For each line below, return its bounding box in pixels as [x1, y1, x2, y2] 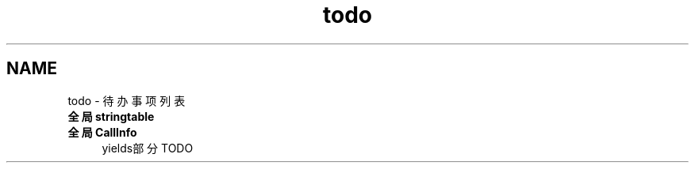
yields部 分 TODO [102, 141, 194, 155]
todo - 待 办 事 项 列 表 [67, 93, 186, 107]
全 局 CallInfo [67, 125, 137, 139]
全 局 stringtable [67, 109, 155, 123]
